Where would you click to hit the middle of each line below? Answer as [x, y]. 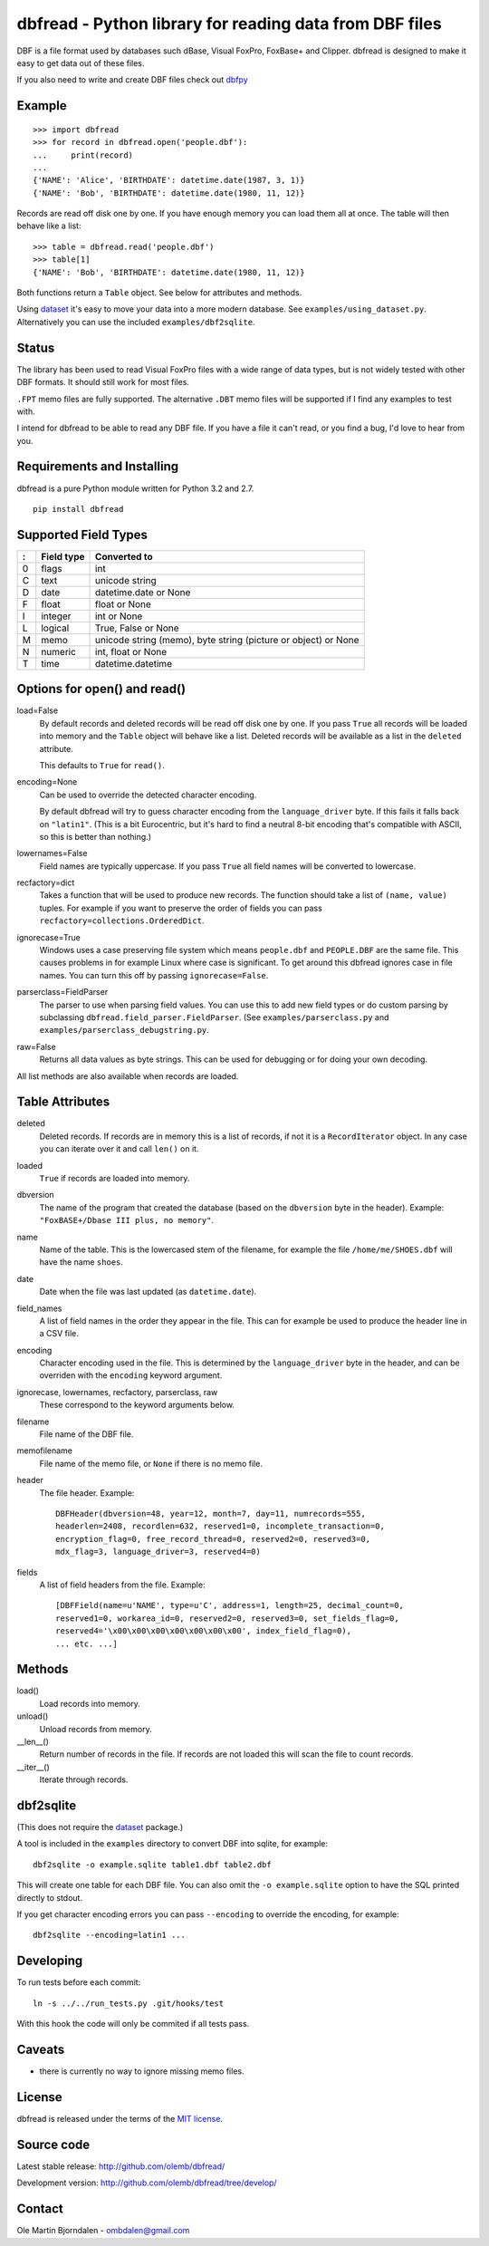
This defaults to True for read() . [102, 765]
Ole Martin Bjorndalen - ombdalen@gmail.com [103, 2231]
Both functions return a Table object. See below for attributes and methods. [159, 293]
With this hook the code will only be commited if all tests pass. [133, 2024]
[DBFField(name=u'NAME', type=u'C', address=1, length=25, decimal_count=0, [230, 1605]
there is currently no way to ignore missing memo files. [142, 2071]
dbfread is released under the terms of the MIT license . [120, 2118]
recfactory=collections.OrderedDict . [122, 921]
